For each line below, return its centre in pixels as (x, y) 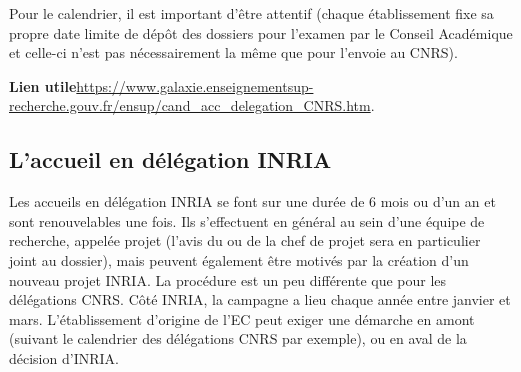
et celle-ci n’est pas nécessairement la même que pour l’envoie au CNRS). (233, 52)
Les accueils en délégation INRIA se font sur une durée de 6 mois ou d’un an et (252, 201)
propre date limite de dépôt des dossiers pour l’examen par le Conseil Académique (261, 32)
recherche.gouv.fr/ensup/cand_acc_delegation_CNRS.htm (190, 105)
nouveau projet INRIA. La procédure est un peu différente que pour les (228, 279)
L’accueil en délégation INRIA (170, 159)
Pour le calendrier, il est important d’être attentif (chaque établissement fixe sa (251, 13)
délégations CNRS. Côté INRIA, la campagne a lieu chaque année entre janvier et (260, 299)
